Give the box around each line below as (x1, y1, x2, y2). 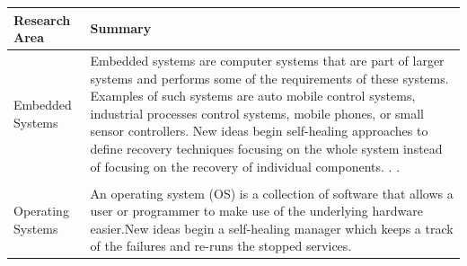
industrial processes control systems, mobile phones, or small (90, 103, 425, 122)
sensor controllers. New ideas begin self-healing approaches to (90, 121, 428, 140)
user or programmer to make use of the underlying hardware (90, 201, 423, 220)
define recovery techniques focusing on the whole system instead (90, 138, 443, 157)
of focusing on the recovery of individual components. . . (90, 156, 401, 175)
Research (13, 10, 71, 29)
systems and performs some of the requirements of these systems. (90, 68, 449, 87)
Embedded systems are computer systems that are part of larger (90, 50, 445, 69)
